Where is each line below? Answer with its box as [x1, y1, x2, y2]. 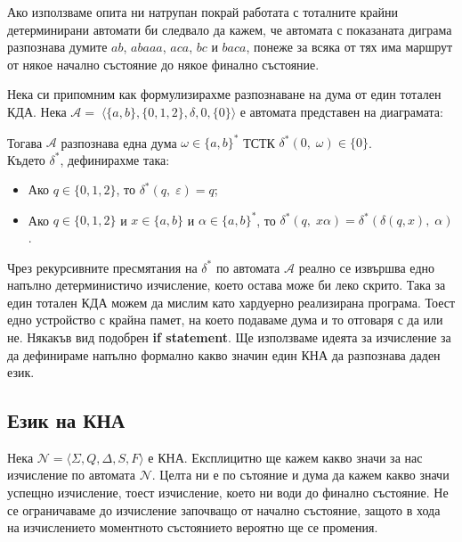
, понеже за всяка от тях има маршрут [246, 37, 453, 56]
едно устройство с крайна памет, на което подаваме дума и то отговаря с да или [7, 310, 443, 329]
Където [7, 150, 45, 168]
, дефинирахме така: [60, 150, 170, 168]
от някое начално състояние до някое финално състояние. [7, 54, 320, 73]
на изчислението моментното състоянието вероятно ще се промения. [7, 518, 378, 537]
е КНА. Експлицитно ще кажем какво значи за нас [148, 448, 423, 466]
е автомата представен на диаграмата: [239, 102, 443, 120]
